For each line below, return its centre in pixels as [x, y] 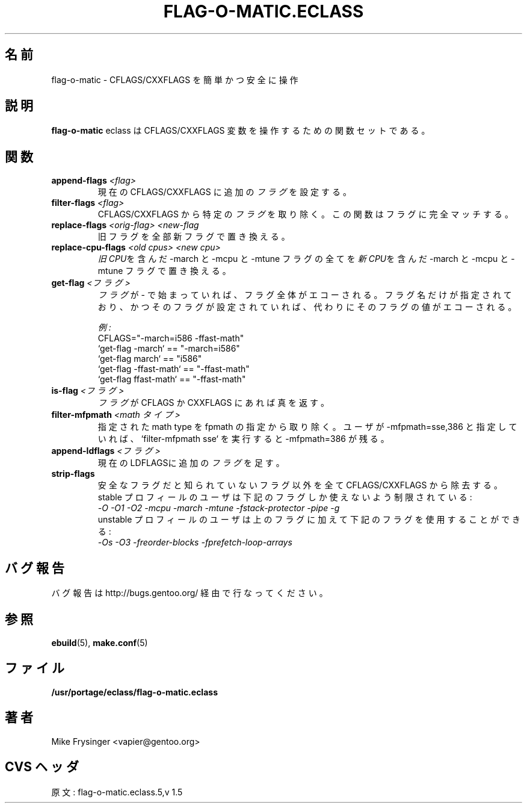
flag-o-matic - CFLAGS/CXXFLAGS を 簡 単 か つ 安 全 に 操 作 [175, 79]
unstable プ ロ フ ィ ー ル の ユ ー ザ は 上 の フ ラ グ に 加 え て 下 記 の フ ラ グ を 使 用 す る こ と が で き [309, 520]
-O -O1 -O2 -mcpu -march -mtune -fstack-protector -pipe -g [219, 508]
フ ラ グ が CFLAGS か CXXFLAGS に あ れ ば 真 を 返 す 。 [213, 403]
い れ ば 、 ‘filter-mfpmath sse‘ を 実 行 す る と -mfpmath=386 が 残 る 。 [243, 439]
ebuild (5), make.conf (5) [100, 642]
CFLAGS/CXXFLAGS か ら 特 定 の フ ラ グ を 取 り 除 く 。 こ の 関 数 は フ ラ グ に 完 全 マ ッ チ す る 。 [305, 214]
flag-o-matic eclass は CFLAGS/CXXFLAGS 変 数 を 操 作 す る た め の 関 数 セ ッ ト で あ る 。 [241, 131]
